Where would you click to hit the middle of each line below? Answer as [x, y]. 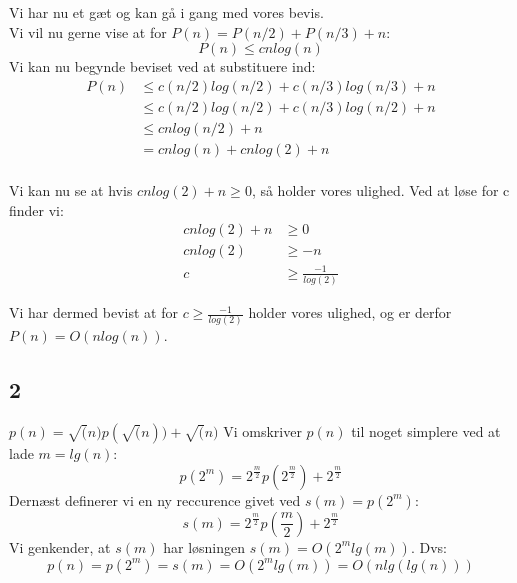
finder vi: [36, 209]
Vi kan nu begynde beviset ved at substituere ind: [162, 66]
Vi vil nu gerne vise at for [88, 31]
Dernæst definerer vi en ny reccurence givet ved [155, 499]
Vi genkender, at [60, 546]
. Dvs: [428, 546]
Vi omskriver [262, 431]
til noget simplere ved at [426, 431]
